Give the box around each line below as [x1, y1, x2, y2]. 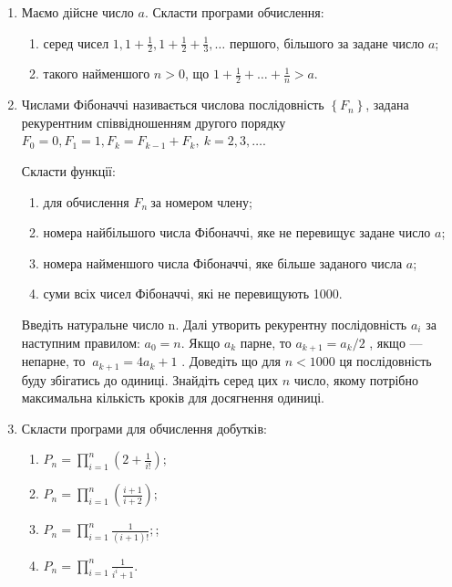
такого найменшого [43, 64, 150, 83]
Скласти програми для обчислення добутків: [21, 418, 267, 437]
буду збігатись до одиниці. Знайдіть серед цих [21, 370, 279, 389]
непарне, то [21, 351, 86, 371]
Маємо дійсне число [21, 3, 134, 21]
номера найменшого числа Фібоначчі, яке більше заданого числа [43, 253, 403, 272]
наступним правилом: [21, 332, 140, 351]
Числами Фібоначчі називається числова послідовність [21, 95, 324, 114]
